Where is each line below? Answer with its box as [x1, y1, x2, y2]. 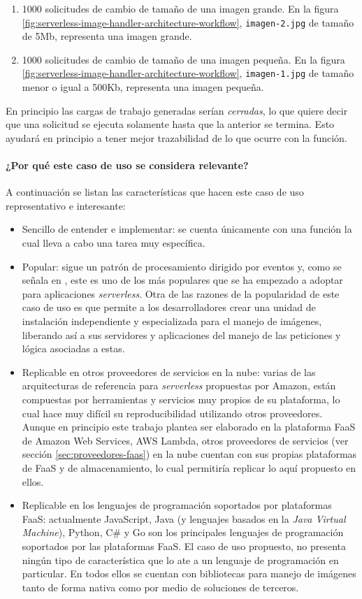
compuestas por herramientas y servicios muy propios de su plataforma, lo [22, 391, 340, 406]
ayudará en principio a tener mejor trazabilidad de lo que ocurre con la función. [6, 130, 347, 145]
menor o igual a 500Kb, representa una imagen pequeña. [22, 80, 264, 94]
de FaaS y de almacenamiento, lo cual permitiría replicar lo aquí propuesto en [22, 460, 356, 475]
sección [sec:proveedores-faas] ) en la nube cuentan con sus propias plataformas [22, 447, 357, 461]
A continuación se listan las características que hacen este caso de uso [6, 185, 304, 199]
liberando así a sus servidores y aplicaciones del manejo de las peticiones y [22, 327, 341, 342]
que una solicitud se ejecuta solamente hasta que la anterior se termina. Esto [6, 117, 335, 131]
